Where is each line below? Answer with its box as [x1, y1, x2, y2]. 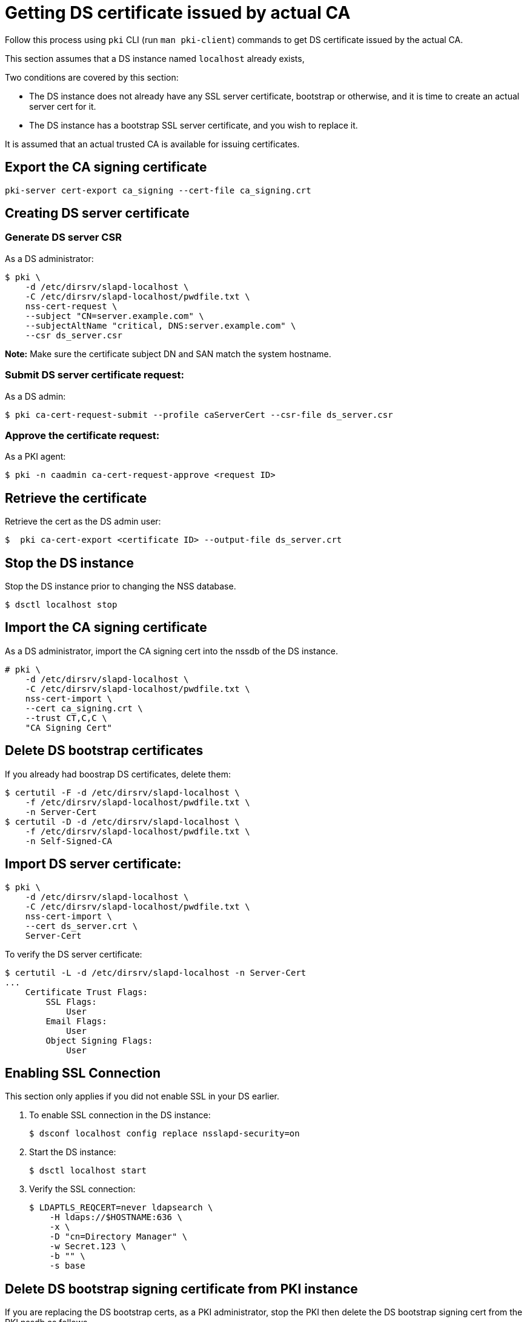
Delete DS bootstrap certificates [5, 743, 204, 759]
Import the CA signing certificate [5, 620, 207, 636]
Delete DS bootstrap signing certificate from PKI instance [5, 1281, 358, 1297]
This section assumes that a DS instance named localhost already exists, [5, 53, 305, 64]
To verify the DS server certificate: [5, 948, 142, 959]
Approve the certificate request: [5, 429, 160, 441]
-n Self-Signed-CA [25, 836, 113, 846]
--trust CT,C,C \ [25, 713, 107, 723]
